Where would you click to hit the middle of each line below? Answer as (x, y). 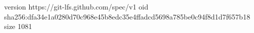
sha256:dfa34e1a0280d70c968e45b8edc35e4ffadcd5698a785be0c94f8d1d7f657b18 (127, 16)
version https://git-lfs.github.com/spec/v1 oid (76, 6)
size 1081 (18, 26)
